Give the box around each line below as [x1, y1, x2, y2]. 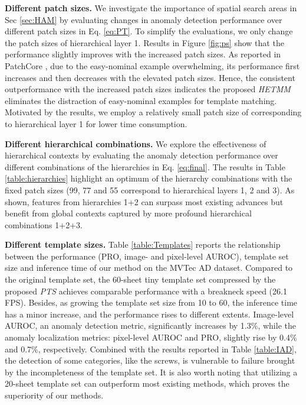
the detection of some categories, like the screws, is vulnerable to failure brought [5, 354, 295, 367]
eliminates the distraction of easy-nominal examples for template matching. [5, 94, 277, 106]
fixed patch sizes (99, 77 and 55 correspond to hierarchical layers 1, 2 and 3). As [5, 183, 295, 196]
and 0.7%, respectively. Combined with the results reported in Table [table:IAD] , [5, 342, 297, 355]
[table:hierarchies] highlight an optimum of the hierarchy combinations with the [5, 172, 292, 184]
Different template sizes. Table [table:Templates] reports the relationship [5, 238, 281, 251]
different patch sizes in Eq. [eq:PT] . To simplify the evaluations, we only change [5, 25, 293, 37]
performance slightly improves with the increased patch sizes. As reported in [5, 48, 281, 60]
